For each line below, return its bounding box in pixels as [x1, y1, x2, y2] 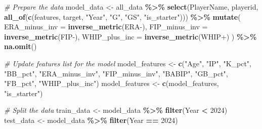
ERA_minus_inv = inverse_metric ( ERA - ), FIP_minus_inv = [4, 21, 208, 32]
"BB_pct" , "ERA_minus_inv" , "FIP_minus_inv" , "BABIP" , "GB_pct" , [4, 68, 228, 78]
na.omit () [4, 41, 37, 52]
